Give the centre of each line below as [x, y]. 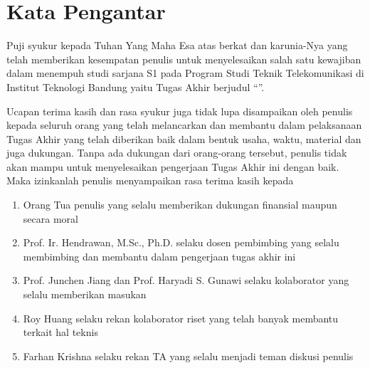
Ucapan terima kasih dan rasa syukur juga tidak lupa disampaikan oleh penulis [180, 111]
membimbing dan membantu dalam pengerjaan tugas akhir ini [159, 256]
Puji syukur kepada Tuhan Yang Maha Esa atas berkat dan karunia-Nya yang [177, 45]
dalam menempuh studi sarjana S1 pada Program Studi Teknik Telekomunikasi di [185, 73]
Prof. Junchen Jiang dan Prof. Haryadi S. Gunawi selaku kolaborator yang [186, 280]
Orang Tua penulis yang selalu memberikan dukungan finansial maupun [180, 205]
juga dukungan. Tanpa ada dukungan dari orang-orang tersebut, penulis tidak [177, 153]
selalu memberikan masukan [85, 294]
